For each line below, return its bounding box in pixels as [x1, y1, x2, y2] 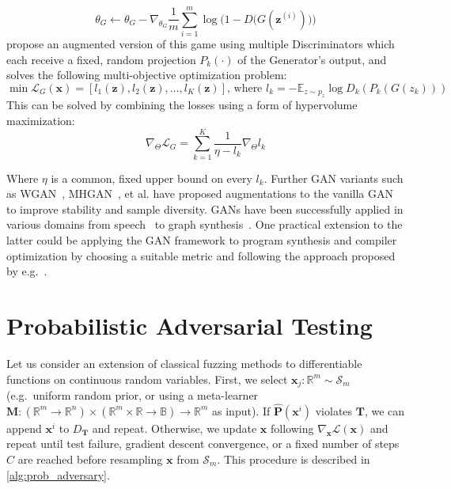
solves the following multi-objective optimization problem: [6, 66, 287, 83]
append [6, 419, 42, 436]
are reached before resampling [17, 450, 163, 467]
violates [315, 402, 353, 419]
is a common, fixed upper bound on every [51, 169, 252, 186]
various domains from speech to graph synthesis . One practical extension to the [6, 216, 403, 233]
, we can [364, 402, 405, 419]
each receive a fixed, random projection [6, 51, 196, 67]
